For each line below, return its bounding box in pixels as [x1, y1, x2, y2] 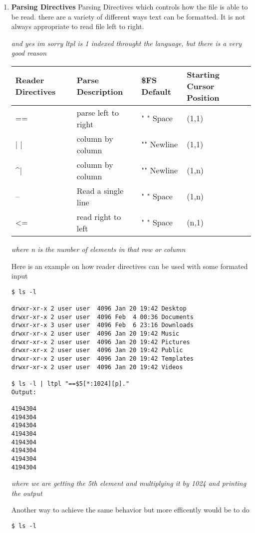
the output [11, 487, 42, 498]
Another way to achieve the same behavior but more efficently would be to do [11, 504, 250, 515]
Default [141, 86, 171, 98]
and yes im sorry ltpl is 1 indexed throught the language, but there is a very [11, 38, 242, 48]
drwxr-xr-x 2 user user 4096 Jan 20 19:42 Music [11, 330, 180, 338]
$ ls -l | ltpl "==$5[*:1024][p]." [11, 380, 130, 387]
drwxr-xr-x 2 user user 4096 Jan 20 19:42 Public [11, 347, 183, 354]
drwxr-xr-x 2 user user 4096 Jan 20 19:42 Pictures [11, 338, 190, 346]
